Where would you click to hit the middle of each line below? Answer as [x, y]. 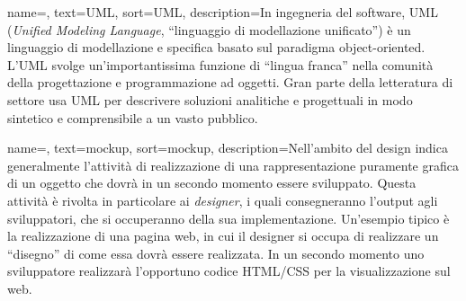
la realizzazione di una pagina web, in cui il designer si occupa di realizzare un [223, 236]
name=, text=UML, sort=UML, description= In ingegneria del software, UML [223, 12]
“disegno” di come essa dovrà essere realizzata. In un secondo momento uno [216, 253]
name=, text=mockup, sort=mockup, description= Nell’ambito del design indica [228, 148]
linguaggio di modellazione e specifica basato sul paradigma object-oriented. [216, 47]
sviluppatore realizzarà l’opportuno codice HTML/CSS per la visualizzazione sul [229, 271]
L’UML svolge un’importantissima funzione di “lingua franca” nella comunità [220, 64]
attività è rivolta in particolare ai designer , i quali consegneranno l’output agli [223, 200]
